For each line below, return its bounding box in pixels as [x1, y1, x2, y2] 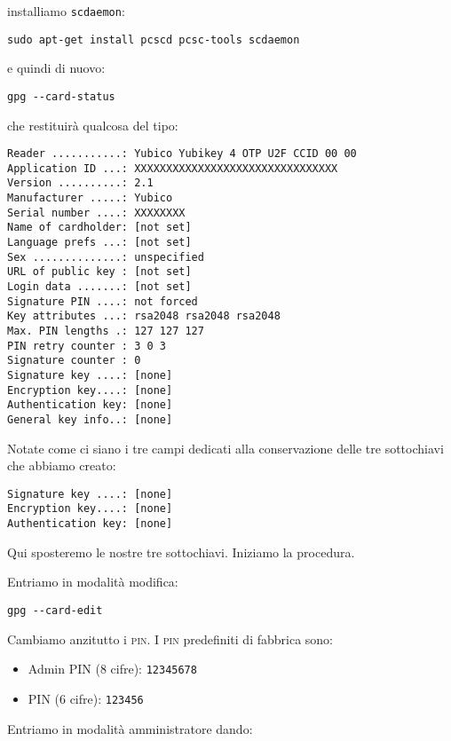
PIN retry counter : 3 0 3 [7, 339, 166, 352]
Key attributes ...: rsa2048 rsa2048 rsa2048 [7, 310, 281, 323]
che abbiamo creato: [7, 456, 116, 475]
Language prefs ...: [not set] [7, 236, 192, 249]
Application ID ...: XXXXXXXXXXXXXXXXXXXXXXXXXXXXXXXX [7, 162, 338, 175]
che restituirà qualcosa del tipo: [7, 115, 178, 134]
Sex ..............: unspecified [7, 250, 204, 264]
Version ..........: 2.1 [7, 177, 154, 190]
